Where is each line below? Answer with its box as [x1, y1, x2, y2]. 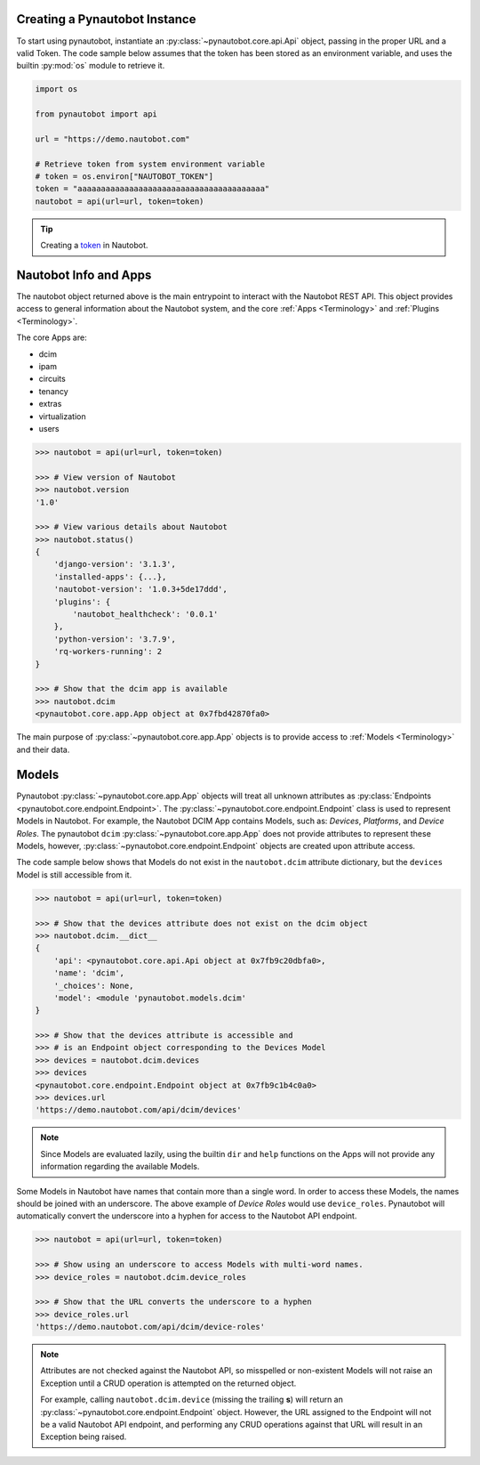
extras [38, 399, 62, 409]
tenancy [38, 385, 68, 396]
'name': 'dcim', [53, 968, 124, 978]
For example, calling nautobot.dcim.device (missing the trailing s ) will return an [40, 1394, 344, 1405]
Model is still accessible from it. [16, 869, 132, 880]
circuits [38, 374, 66, 384]
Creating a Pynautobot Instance [16, 12, 196, 27]
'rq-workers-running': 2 [53, 646, 163, 657]
